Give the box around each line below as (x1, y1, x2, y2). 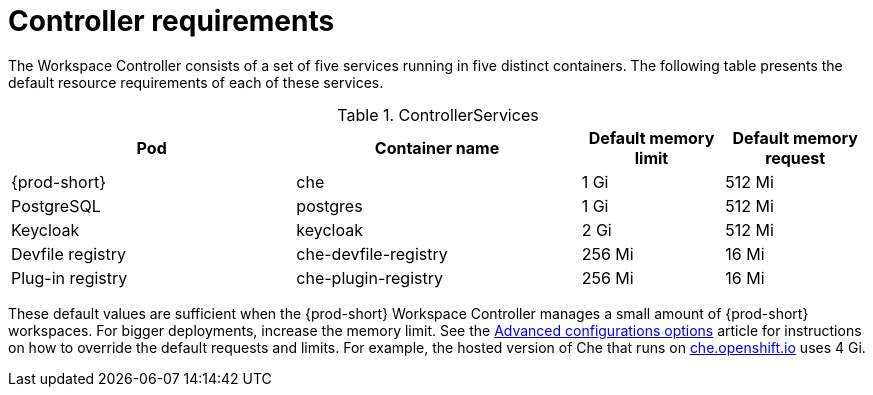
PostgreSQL (11, 195, 101, 216)
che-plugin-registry (296, 267, 443, 288)
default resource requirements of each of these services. (8, 73, 384, 91)
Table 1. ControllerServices (337, 104, 539, 125)
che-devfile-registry (296, 243, 448, 264)
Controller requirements (8, 4, 335, 38)
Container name (374, 137, 500, 158)
